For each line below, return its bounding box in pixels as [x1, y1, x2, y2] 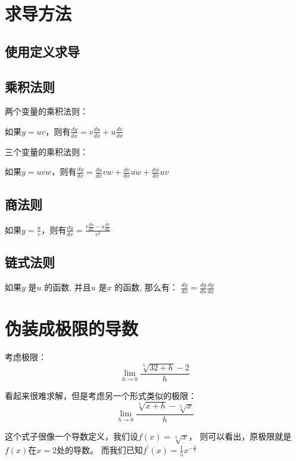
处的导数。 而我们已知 [57, 443, 143, 456]
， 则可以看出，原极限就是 [188, 429, 292, 442]
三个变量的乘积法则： [5, 145, 88, 157]
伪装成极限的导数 [5, 316, 139, 341]
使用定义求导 [5, 42, 80, 60]
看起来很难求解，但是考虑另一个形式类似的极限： [5, 389, 197, 401]
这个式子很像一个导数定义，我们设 [5, 429, 138, 442]
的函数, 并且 [44, 281, 91, 293]
